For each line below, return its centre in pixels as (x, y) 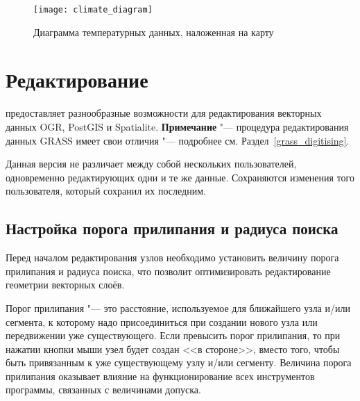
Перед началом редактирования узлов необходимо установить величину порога (172, 257)
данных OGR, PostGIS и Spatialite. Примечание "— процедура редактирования (177, 126)
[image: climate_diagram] (93, 10)
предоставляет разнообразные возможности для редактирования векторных (164, 113)
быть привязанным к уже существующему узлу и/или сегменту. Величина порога (179, 362)
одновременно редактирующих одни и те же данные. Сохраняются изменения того (180, 177)
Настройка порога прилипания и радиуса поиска (172, 228)
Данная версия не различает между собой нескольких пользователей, (151, 164)
